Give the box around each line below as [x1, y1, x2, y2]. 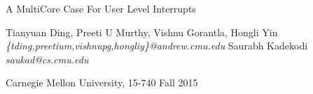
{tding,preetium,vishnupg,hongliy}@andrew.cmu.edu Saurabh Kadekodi [6, 38, 308, 53]
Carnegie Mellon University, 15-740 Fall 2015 [6, 75, 198, 90]
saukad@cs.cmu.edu [6, 52, 89, 66]
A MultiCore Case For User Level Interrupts [6, 1, 196, 15]
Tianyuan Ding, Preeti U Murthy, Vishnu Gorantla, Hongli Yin [6, 24, 278, 39]
